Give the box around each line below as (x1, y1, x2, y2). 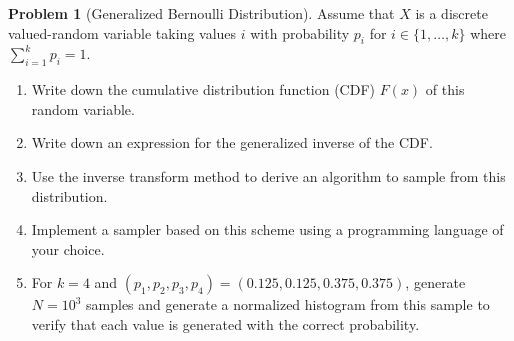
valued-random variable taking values (8, 22, 237, 43)
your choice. (31, 238, 105, 259)
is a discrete (415, 3, 488, 23)
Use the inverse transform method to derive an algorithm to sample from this (31, 165, 506, 186)
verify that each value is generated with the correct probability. (31, 313, 420, 334)
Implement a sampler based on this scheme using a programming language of (31, 219, 504, 240)
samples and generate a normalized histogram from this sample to (86, 294, 490, 315)
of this (425, 79, 465, 100)
